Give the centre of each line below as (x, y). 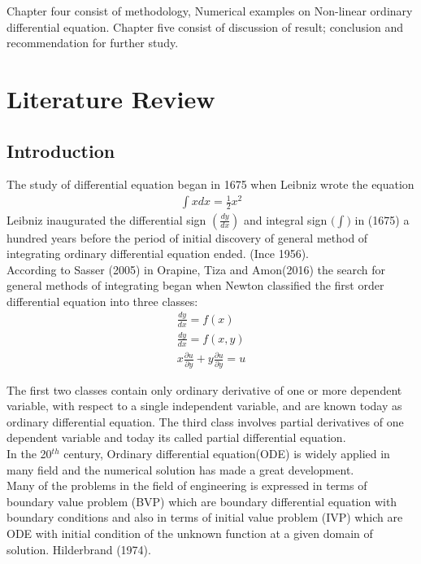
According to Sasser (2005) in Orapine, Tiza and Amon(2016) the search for (196, 269)
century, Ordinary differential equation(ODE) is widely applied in (227, 454)
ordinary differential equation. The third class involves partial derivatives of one (205, 421)
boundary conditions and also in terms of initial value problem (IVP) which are (205, 517)
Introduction (61, 150)
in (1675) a (382, 219)
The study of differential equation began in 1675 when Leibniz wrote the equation (210, 184)
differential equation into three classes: (102, 301)
